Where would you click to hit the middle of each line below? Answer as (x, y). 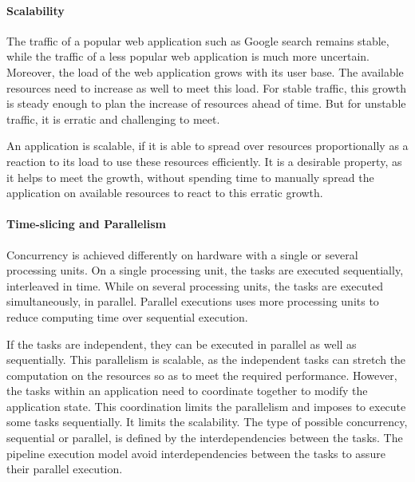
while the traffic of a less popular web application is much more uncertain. (188, 56)
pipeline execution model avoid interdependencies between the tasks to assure (196, 453)
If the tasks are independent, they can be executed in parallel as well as (182, 344)
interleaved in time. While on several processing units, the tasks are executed (195, 285)
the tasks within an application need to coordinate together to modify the (187, 391)
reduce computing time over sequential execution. (127, 316)
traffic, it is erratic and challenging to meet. (113, 119)
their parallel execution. (65, 469)
